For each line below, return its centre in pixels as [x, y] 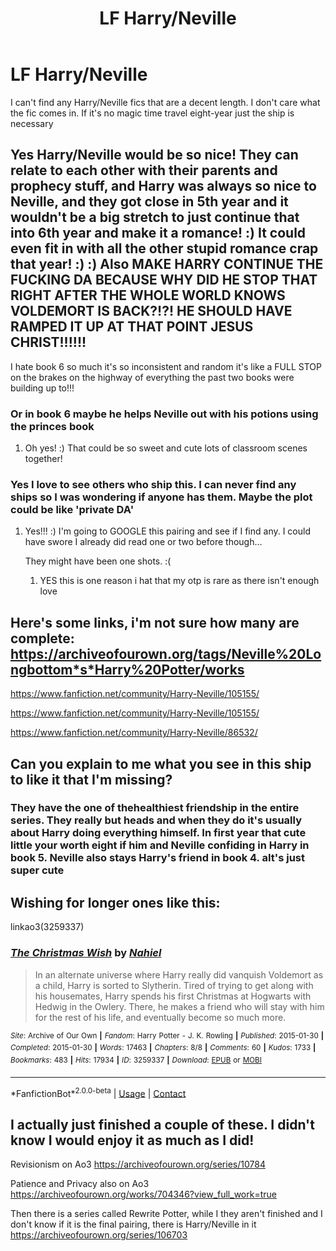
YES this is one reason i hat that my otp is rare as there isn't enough [179, 581]
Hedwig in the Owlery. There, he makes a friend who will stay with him [179, 1006]
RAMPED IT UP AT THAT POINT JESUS [132, 327]
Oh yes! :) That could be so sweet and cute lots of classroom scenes [166, 448]
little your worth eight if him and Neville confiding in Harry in [160, 845]
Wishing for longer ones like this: [115, 902]
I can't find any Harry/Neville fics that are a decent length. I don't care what [165, 102]
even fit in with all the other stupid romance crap [164, 248]
